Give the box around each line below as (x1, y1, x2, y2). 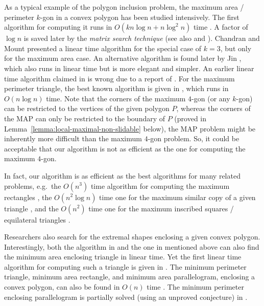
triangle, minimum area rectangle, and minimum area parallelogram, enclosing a (4, 271, 255, 282)
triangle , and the (4, 203, 59, 213)
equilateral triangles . (4, 214, 70, 225)
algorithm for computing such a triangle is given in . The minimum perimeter (4, 261, 247, 272)
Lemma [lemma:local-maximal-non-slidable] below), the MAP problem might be (4, 123, 256, 134)
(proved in (174, 113, 207, 123)
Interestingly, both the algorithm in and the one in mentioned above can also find (4, 241, 259, 252)
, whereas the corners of (176, 103, 251, 114)
